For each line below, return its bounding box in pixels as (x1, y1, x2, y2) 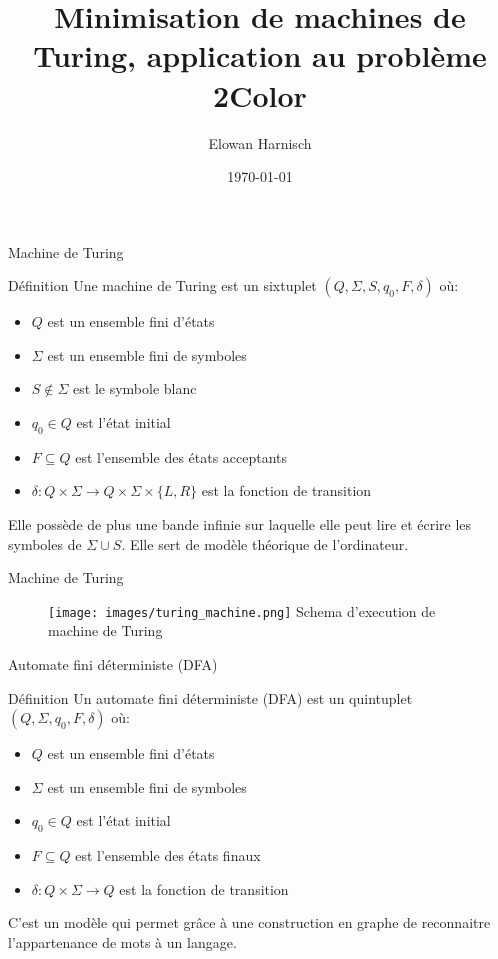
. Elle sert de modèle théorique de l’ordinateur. (121, 533, 409, 554)
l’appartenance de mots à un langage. (8, 932, 237, 953)
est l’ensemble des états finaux (75, 845, 261, 866)
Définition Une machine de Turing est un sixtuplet (8, 275, 317, 296)
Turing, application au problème (33, 35, 487, 76)
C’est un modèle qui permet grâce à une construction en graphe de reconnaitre (8, 912, 491, 933)
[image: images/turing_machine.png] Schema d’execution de (48, 600, 436, 621)
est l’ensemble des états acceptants (75, 446, 288, 467)
